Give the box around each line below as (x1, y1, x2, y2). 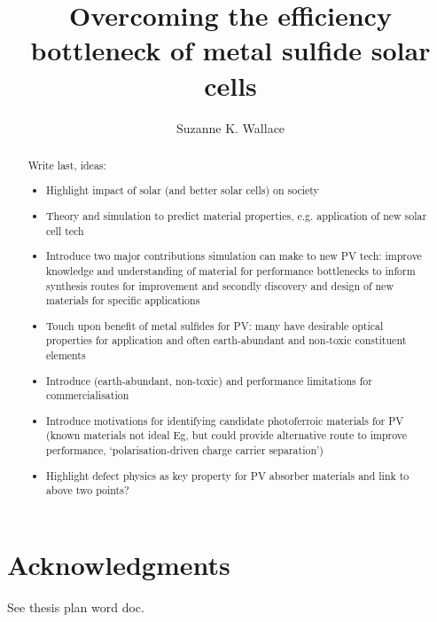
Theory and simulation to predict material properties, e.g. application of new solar (46, 208, 427, 223)
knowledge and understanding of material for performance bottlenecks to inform (46, 263, 416, 278)
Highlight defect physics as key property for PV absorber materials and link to (46, 468, 410, 483)
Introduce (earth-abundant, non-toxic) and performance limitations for (46, 373, 372, 388)
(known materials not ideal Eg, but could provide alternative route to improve (46, 428, 408, 443)
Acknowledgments (7, 546, 230, 582)
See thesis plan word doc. (7, 597, 144, 616)
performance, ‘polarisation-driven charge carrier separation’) (46, 443, 324, 458)
